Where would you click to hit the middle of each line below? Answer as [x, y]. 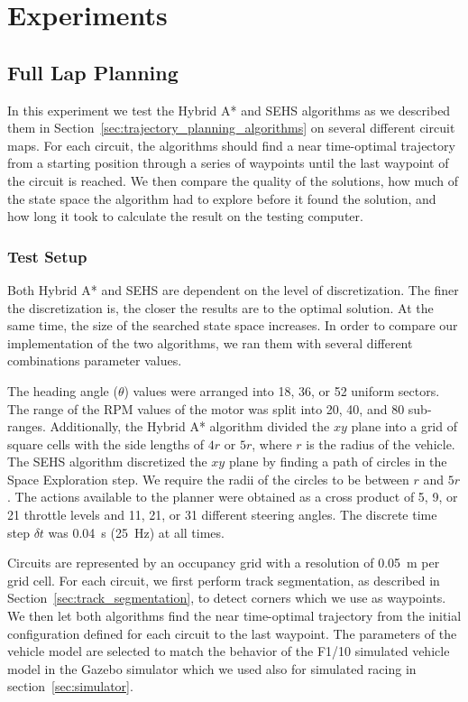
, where [272, 443]
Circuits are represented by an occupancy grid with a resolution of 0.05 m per [224, 563]
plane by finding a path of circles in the [338, 462]
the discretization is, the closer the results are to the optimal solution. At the [220, 307]
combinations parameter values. [95, 360]
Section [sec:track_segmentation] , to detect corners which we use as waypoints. [227, 598]
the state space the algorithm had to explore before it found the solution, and [222, 198]
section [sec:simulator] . [70, 686]
